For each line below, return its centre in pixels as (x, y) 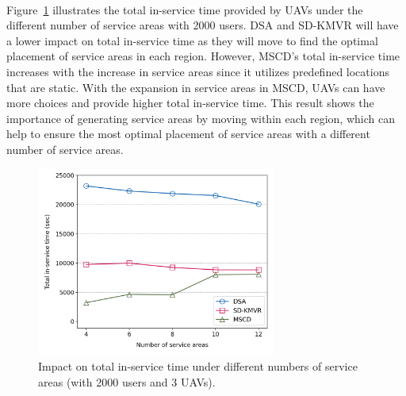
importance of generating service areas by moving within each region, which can (201, 118)
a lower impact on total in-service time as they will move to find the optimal (192, 40)
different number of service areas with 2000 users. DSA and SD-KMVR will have (203, 25)
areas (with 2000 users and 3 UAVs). (127, 382)
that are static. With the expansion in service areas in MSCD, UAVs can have (196, 87)
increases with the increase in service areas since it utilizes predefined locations (198, 71)
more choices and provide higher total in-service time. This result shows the (190, 103)
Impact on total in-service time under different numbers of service (198, 366)
